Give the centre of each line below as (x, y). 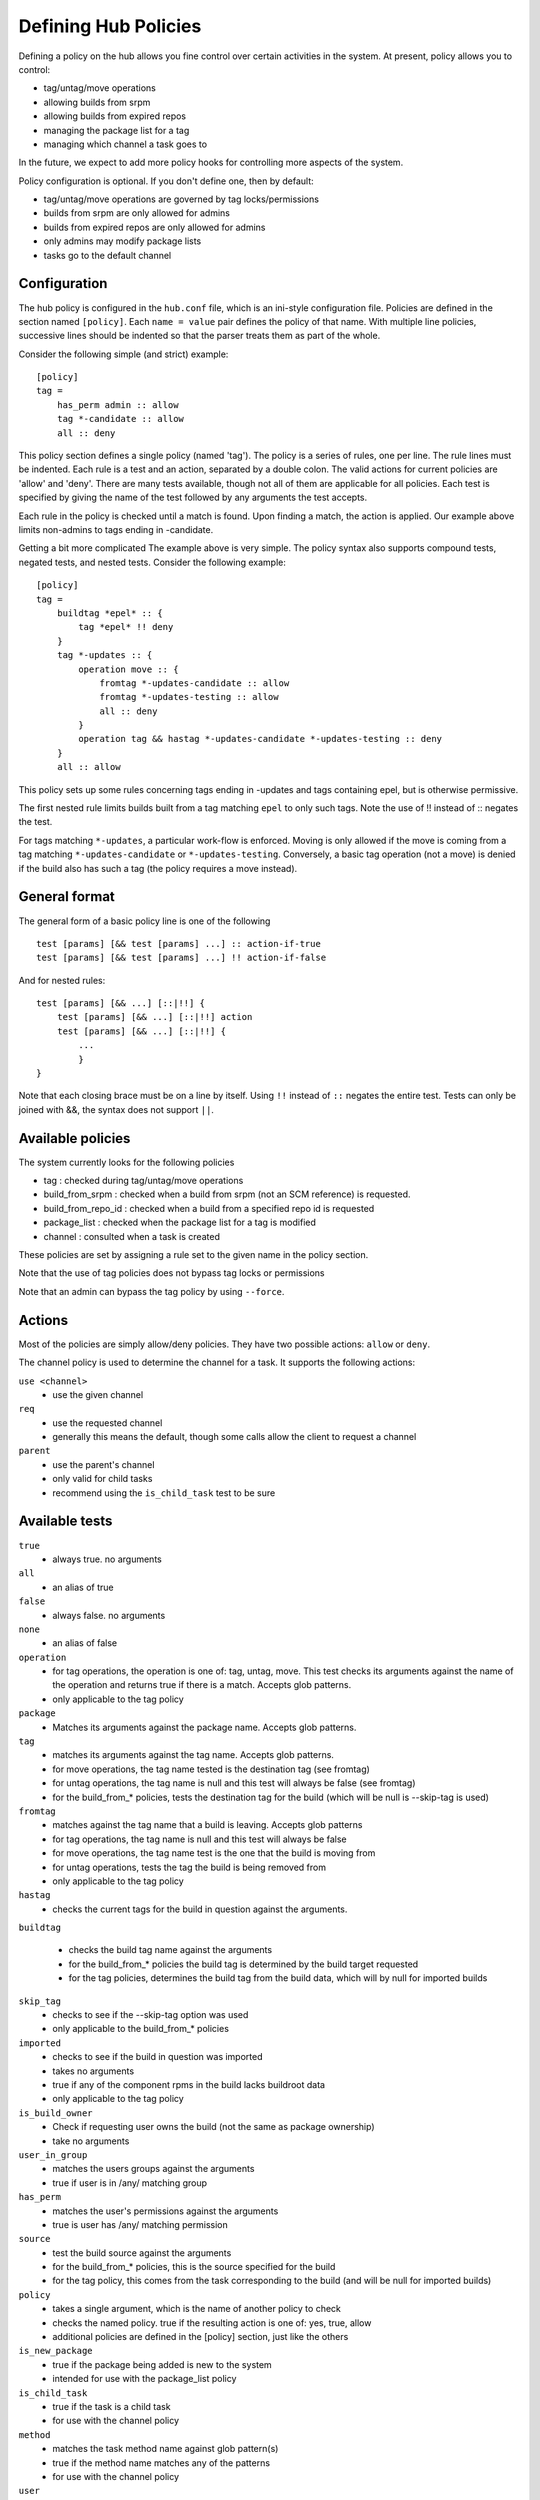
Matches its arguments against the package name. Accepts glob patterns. (204, 1727)
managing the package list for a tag (116, 130)
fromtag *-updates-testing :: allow (189, 697)
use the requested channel (107, 1422)
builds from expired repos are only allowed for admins (154, 227)
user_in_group (53, 2154)
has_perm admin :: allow (117, 404)
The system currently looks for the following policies (126, 1162)
